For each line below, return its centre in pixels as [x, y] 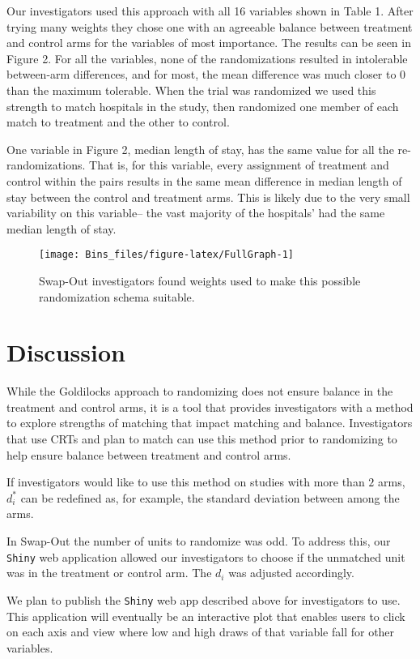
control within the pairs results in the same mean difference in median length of [204, 180]
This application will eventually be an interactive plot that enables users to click [206, 616]
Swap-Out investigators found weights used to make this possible [200, 280]
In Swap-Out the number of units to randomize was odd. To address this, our [199, 541]
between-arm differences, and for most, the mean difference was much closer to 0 [206, 74]
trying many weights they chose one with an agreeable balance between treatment [210, 26]
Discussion [66, 352]
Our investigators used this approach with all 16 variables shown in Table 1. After [210, 11]
